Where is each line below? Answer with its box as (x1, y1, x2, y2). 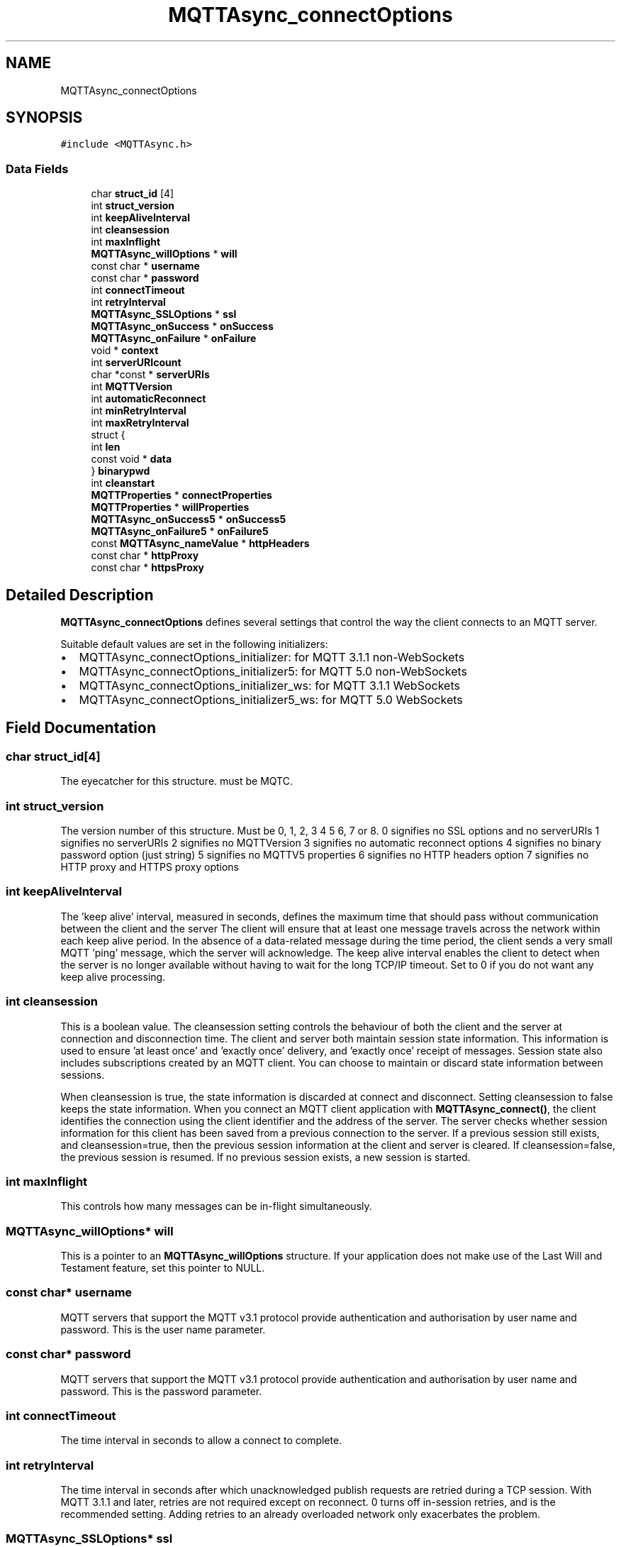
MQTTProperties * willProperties (91, 501, 250, 514)
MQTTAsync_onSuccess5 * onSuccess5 (91, 513, 286, 526)
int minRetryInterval (91, 404, 186, 417)
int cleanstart (91, 477, 155, 490)
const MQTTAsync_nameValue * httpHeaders (91, 537, 310, 550)
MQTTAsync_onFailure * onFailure (91, 332, 257, 345)
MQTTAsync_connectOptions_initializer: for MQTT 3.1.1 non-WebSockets (79, 650, 465, 665)
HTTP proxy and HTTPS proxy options (60, 861, 240, 873)
